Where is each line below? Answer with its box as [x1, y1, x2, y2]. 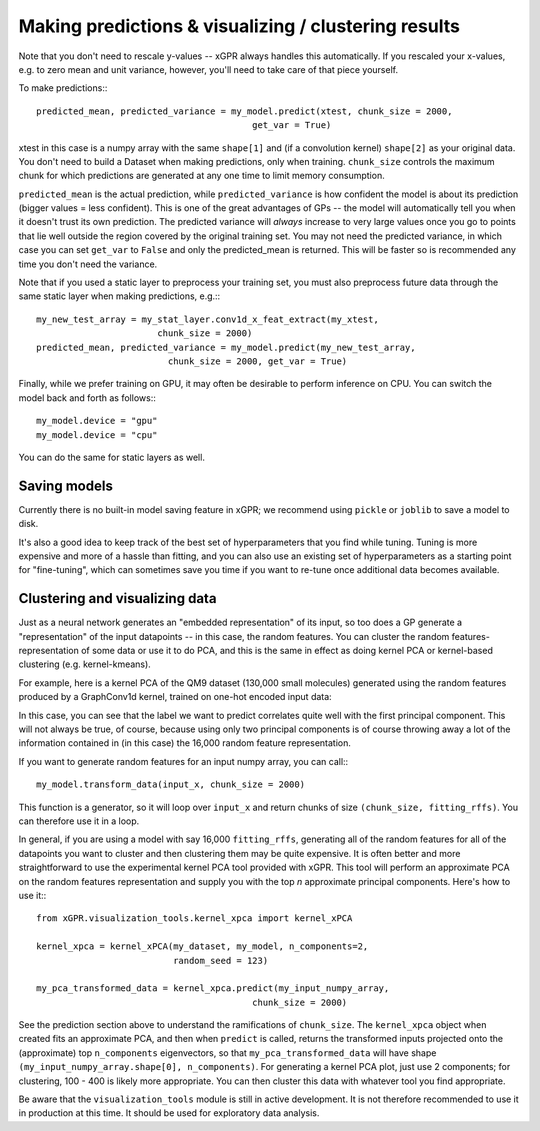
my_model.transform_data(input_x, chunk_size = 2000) [36, 779, 305, 790]
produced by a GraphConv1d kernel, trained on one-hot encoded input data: [18, 691, 332, 703]
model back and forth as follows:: [18, 391, 157, 404]
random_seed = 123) [173, 955, 269, 966]
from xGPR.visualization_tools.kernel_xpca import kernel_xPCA [36, 913, 353, 924]
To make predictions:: [18, 82, 108, 94]
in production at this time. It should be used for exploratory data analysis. [18, 1107, 320, 1119]
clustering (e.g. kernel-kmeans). [18, 658, 152, 670]
